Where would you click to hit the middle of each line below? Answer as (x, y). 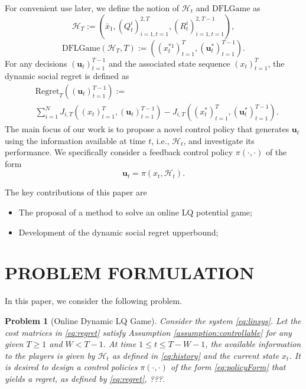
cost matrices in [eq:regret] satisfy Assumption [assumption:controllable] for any (148, 332)
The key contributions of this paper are (76, 192)
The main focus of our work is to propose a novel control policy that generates (147, 129)
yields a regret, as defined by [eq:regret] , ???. (85, 378)
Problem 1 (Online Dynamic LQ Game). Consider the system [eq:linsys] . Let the (153, 320)
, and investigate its (219, 140)
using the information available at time (75, 140)
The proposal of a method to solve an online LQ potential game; (135, 212)
